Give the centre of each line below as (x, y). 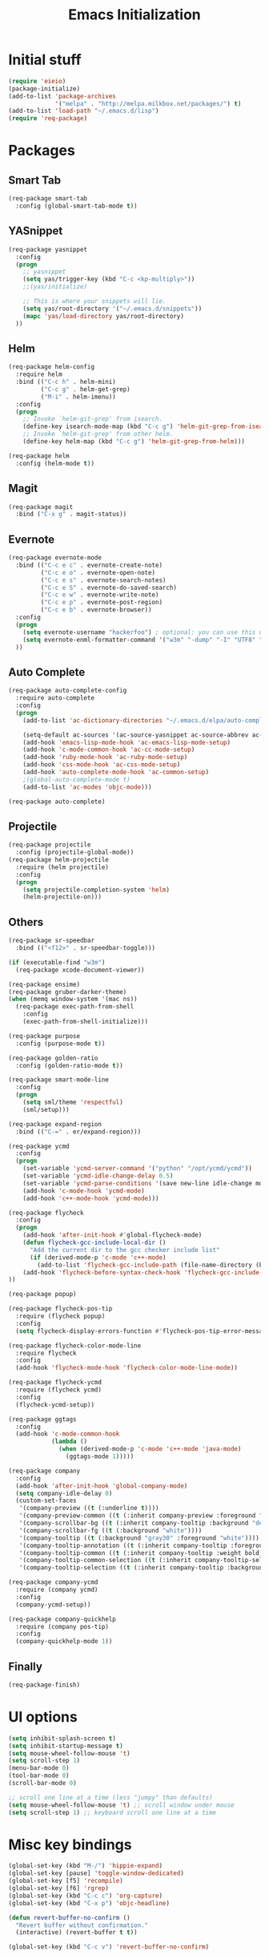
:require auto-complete (55, 698)
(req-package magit (41, 507)
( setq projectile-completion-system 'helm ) (96, 890)
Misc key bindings (70, 1844)
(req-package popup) (43, 1295)
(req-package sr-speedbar (51, 941)
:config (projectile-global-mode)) (75, 852)
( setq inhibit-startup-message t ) (66, 1746)
